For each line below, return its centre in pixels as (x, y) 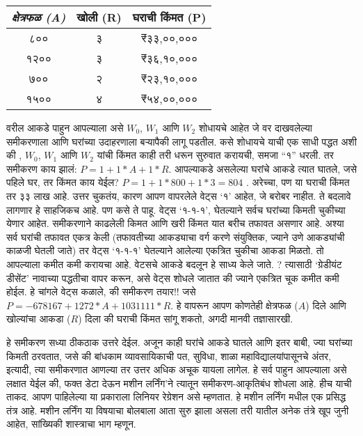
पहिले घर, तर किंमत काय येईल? (63, 182)
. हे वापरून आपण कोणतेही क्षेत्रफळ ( (234, 305)
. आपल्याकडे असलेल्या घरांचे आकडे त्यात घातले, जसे (263, 168)
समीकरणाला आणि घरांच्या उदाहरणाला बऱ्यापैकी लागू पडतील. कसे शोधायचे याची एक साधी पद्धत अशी (181, 141)
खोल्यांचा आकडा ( (39, 319)
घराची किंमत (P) (169, 17)
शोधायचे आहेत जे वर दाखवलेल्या (256, 127)
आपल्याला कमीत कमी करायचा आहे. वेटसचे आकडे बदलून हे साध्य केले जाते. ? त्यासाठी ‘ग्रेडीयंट (174, 264)
